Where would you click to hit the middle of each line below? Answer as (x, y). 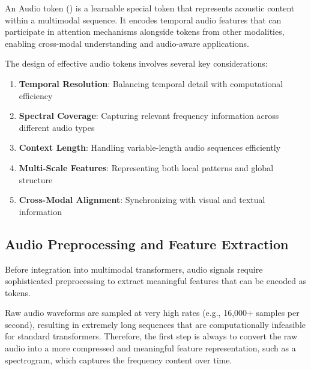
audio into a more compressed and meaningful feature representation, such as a (150, 348)
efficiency (36, 95)
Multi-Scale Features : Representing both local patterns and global (146, 167)
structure (36, 179)
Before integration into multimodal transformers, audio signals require (134, 269)
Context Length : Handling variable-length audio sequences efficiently (150, 147)
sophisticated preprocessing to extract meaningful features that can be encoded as (156, 281)
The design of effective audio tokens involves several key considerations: (136, 63)
